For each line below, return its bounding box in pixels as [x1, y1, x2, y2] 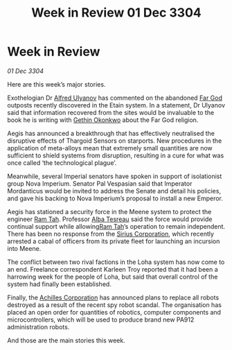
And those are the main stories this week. [7, 336, 126, 344]
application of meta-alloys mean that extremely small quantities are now [7, 143, 213, 152]
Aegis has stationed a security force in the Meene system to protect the [7, 207, 212, 216]
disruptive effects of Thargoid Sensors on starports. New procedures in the [7, 137, 222, 145]
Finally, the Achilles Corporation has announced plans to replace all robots [7, 293, 220, 301]
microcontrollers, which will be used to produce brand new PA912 [7, 315, 195, 324]
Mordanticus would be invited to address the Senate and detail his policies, [7, 186, 222, 195]
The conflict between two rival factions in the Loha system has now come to [7, 258, 225, 266]
